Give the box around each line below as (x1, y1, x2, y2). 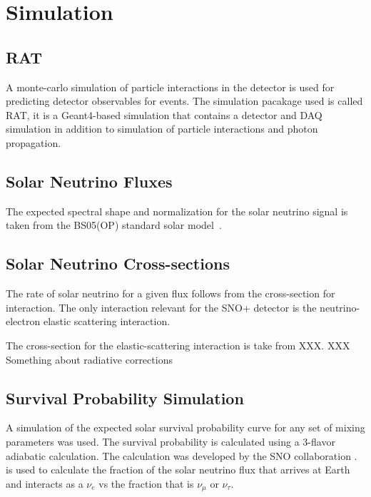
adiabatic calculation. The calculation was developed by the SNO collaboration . (6, 448, 357, 463)
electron (6, 314, 41, 329)
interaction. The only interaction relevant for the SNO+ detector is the (6, 299, 317, 314)
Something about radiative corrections (6, 352, 173, 367)
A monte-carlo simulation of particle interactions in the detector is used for (6, 79, 335, 94)
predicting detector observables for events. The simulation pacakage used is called (6, 93, 363, 108)
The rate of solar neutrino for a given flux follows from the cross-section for (6, 286, 335, 301)
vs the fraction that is (98, 476, 194, 491)
